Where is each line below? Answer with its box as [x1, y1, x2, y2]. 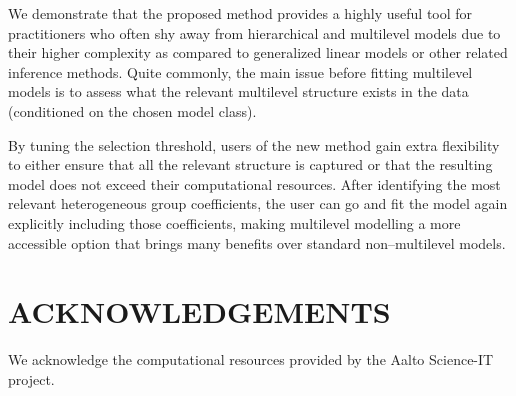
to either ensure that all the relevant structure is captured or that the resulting [8, 154, 493, 175]
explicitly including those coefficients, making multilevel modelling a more [8, 212, 461, 233]
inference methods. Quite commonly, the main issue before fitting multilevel [8, 61, 473, 82]
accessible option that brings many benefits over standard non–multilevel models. [8, 232, 506, 253]
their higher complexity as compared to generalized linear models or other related [8, 42, 508, 63]
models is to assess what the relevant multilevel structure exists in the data [8, 81, 469, 102]
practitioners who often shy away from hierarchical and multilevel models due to [8, 22, 501, 43]
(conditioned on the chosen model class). [8, 100, 257, 121]
